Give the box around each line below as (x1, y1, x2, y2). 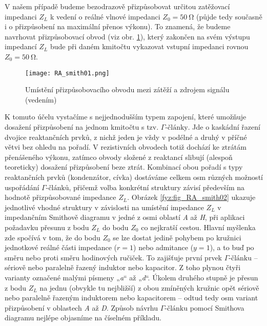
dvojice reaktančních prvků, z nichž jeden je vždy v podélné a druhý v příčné (5, 131, 247, 142)
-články (165, 124, 188, 131)
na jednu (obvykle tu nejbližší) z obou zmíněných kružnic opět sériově (39, 282, 259, 293)
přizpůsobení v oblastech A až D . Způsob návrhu (5, 302, 158, 313)
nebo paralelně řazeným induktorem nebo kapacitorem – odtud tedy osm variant (5, 292, 258, 303)
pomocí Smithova (190, 302, 244, 313)
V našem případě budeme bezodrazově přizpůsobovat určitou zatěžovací (5, 1, 230, 11)
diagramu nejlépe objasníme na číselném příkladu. (5, 312, 161, 323)
